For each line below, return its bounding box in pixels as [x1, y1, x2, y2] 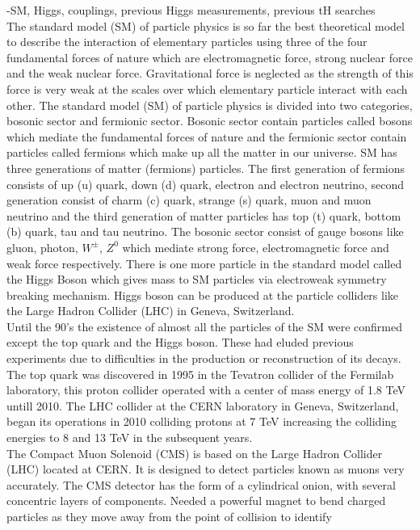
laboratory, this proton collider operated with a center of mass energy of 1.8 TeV [6, 381, 406, 398]
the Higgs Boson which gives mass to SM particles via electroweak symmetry [6, 271, 387, 288]
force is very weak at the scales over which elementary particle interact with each [6, 80, 408, 97]
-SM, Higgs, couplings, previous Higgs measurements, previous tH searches [6, 2, 376, 18]
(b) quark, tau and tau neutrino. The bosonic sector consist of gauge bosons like [6, 223, 404, 240]
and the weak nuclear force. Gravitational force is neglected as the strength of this [6, 65, 414, 82]
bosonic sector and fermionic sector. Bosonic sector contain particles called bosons [6, 112, 413, 129]
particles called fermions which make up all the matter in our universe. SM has [6, 144, 397, 161]
